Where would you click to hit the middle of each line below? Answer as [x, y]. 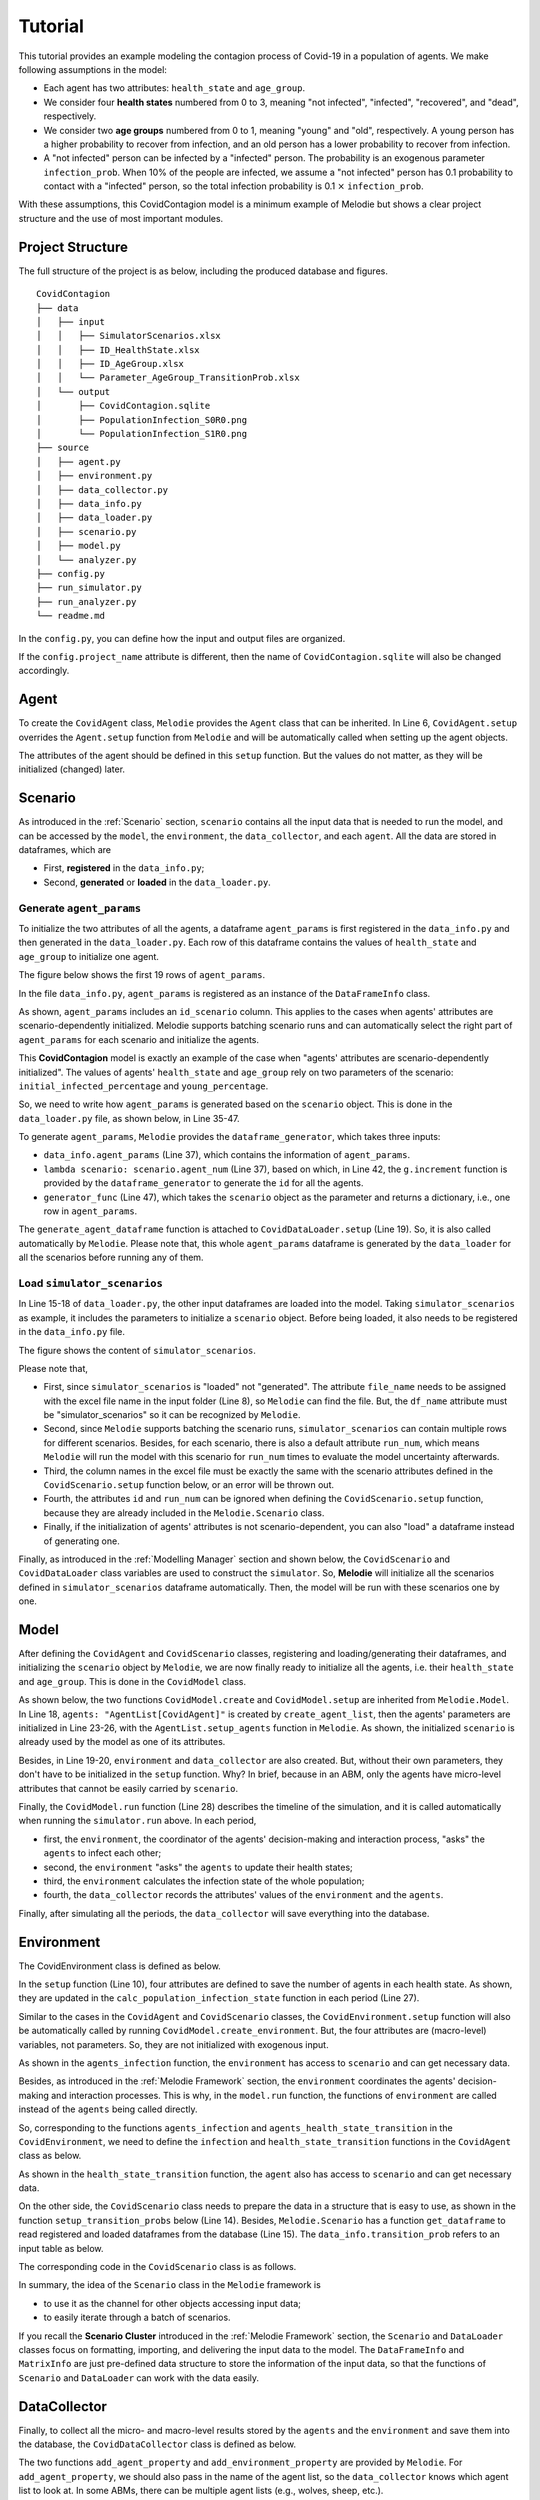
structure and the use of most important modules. [121, 218]
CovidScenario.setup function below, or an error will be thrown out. [189, 1485]
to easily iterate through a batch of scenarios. [137, 2317]
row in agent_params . [90, 1211]
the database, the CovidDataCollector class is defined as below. [157, 2444]
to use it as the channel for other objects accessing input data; [172, 2303]
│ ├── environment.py [94, 476]
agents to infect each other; [102, 1853]
